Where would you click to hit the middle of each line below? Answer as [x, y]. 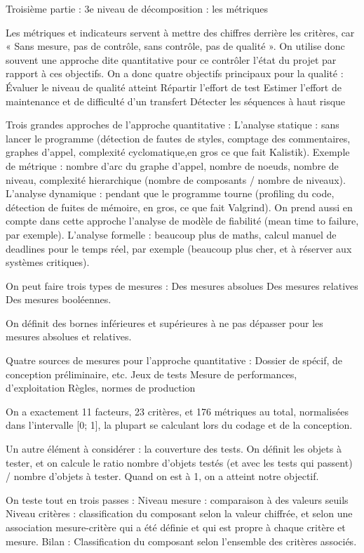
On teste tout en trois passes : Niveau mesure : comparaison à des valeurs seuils [177, 499]
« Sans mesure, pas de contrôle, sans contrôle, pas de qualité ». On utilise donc [175, 46]
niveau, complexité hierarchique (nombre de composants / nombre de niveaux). [176, 179]
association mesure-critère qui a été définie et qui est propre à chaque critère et [176, 527]
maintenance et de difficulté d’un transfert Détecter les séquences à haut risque [176, 101]
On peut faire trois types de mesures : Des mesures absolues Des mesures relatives [182, 285]
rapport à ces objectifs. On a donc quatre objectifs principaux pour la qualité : [175, 73]
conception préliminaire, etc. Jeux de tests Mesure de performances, [151, 374]
